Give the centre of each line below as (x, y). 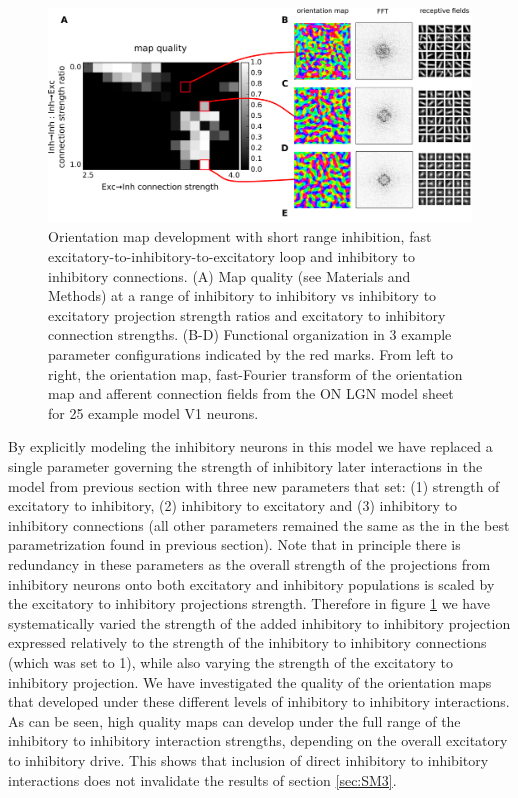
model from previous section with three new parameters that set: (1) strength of (254, 485)
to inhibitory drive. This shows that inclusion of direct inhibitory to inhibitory (248, 759)
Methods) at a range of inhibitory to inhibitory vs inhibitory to (242, 295)
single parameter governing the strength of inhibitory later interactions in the (245, 466)
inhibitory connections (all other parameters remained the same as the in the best (259, 524)
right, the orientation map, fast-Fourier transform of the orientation (255, 373)
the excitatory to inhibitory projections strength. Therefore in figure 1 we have (249, 603)
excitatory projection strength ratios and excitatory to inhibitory (247, 314)
